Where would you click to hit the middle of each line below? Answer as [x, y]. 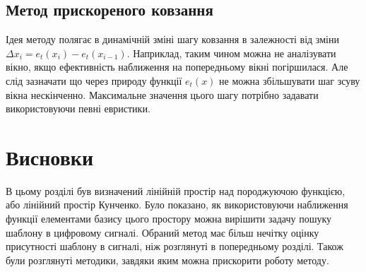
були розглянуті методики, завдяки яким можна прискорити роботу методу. [167, 260]
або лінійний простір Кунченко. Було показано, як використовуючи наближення [177, 205]
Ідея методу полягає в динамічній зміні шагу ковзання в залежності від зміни [172, 39]
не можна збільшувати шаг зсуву [290, 80]
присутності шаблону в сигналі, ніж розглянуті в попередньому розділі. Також [175, 246]
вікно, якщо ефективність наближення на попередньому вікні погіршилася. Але [177, 67]
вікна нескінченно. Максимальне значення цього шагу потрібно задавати [162, 94]
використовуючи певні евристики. [78, 108]
